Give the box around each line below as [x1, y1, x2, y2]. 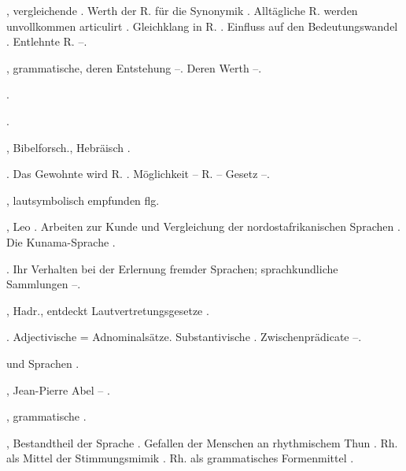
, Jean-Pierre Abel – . [6, 381, 110, 398]
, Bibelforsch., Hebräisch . [6, 139, 131, 155]
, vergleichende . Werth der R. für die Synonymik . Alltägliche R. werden [6, 2, 358, 18]
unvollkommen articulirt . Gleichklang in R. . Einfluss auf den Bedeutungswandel [6, 17, 398, 34]
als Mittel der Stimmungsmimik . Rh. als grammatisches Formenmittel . [6, 450, 354, 466]
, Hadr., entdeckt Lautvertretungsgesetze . [6, 302, 209, 318]
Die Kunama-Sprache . [6, 233, 116, 250]
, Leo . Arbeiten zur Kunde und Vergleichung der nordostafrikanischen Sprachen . [6, 218, 400, 235]
